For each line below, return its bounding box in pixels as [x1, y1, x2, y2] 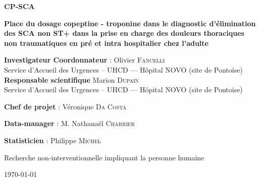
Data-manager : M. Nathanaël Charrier [4, 118, 135, 129]
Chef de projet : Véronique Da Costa [4, 101, 127, 111]
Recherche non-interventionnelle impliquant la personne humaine [4, 152, 204, 162]
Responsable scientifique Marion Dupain [4, 74, 139, 85]
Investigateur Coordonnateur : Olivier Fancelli [4, 54, 165, 65]
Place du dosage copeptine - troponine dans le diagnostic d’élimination [4, 18, 256, 28]
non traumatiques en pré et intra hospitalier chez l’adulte [4, 37, 209, 48]
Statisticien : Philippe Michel [4, 135, 101, 145]
